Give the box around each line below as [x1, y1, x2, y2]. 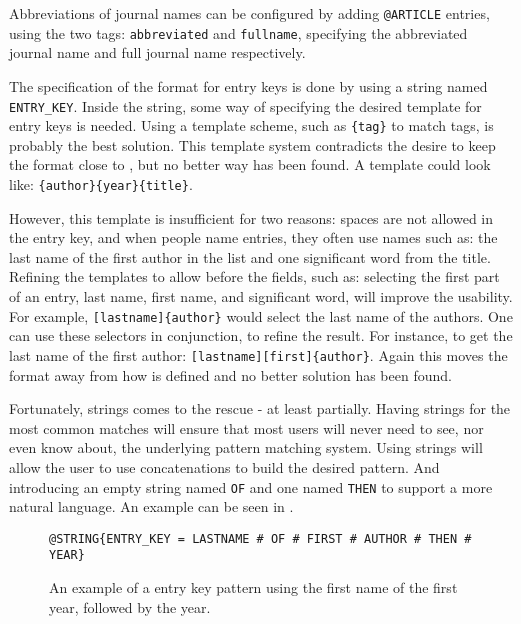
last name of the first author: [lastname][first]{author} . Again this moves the [9, 344, 508, 365]
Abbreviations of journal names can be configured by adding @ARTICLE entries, [9, 3, 490, 23]
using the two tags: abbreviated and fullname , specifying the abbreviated [9, 22, 468, 43]
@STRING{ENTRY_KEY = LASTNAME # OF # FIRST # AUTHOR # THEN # [49, 531, 472, 546]
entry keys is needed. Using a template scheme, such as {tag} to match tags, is [9, 115, 494, 136]
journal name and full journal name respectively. [9, 42, 306, 63]
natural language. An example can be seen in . [9, 496, 294, 517]
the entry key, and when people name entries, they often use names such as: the [9, 227, 498, 248]
